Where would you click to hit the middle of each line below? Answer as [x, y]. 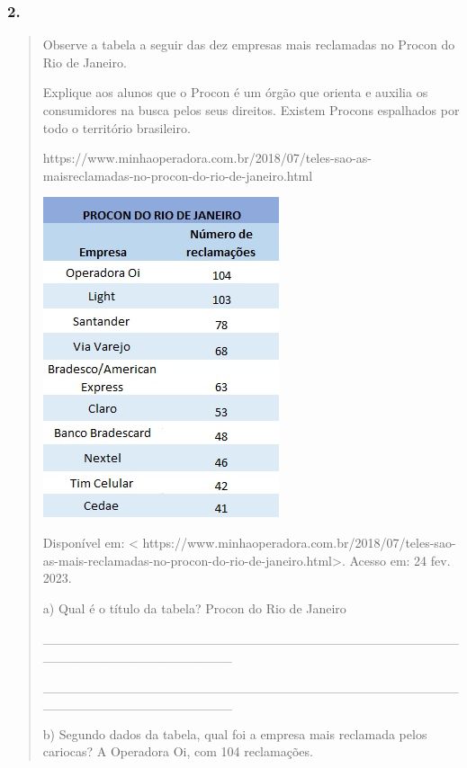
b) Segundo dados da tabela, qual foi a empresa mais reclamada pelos [235, 733]
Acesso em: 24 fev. [400, 560]
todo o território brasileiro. [117, 127]
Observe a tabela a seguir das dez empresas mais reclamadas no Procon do [249, 45]
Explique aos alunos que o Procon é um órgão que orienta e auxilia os [235, 92]
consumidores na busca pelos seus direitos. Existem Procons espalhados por [251, 110]
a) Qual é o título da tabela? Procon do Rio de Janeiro [194, 607]
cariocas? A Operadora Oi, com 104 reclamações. [178, 751]
